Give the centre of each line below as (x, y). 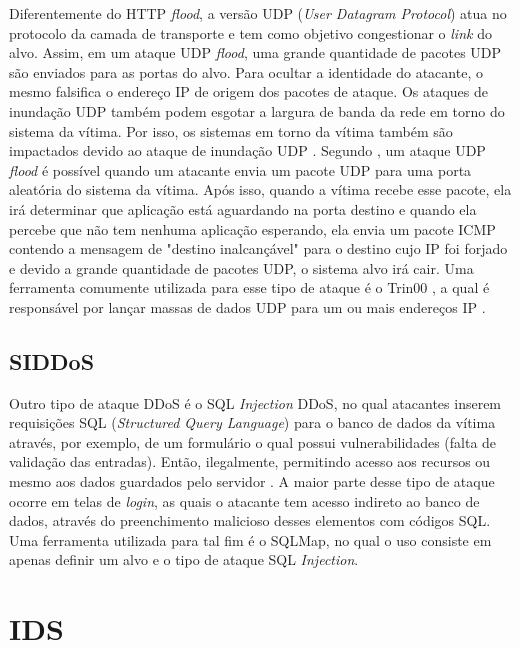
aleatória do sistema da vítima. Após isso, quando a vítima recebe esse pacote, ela (260, 189)
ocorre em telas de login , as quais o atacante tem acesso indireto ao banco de (244, 500)
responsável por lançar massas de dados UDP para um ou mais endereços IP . (247, 306)
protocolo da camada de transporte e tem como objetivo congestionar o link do (250, 32)
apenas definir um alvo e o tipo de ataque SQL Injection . (184, 559)
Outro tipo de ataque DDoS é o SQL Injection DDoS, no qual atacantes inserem (255, 402)
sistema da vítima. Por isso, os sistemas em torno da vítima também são (231, 130)
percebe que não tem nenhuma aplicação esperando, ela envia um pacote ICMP (252, 228)
